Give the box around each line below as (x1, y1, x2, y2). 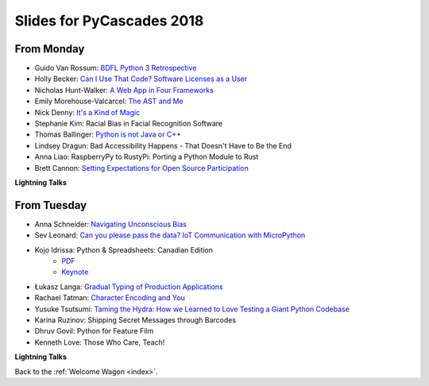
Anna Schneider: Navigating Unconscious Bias (34, 219, 187, 229)
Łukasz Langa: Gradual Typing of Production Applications (34, 282, 224, 291)
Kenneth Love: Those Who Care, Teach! (34, 338, 165, 347)
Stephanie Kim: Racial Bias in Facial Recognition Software (34, 119, 222, 129)
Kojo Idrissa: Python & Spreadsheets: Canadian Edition (34, 245, 214, 254)
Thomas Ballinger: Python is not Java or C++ (34, 129, 182, 139)
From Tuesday (14, 199, 87, 212)
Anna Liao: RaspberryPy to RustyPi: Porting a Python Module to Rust (34, 152, 259, 162)
